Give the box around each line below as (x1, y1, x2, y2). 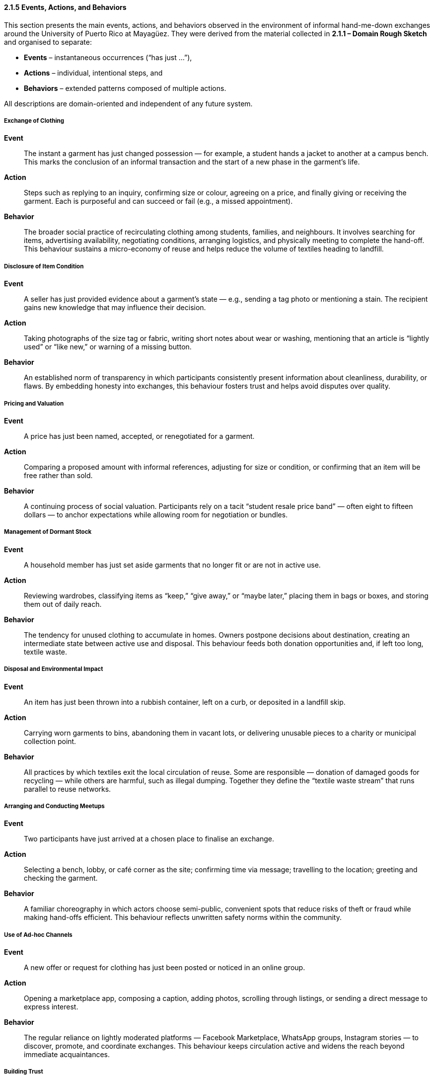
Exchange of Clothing (4, 117, 65, 124)
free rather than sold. (24, 471, 93, 480)
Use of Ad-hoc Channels (4, 931, 72, 938)
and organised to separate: (4, 37, 92, 46)
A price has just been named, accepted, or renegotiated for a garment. (24, 431, 255, 440)
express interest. (24, 1002, 78, 1011)
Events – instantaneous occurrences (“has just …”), (24, 53, 192, 62)
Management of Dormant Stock (4, 528, 92, 536)
